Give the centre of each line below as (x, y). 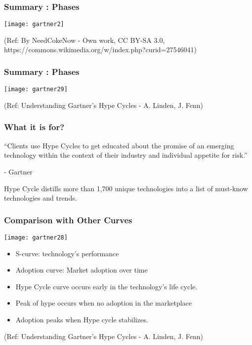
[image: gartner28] (36, 237)
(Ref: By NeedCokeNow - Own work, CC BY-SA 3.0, (84, 40)
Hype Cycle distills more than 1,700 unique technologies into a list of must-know (126, 188)
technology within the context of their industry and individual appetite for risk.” (126, 155)
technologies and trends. (41, 198)
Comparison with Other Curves (68, 220)
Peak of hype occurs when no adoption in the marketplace (104, 303)
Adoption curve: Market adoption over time (82, 270)
